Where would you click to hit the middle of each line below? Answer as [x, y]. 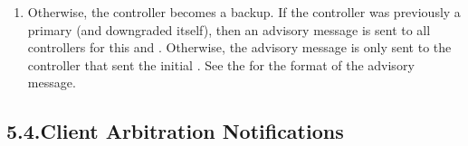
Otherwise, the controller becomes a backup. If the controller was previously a [244, 12]
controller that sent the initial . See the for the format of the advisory [221, 64]
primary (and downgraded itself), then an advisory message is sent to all [229, 29]
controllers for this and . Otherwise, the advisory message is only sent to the [239, 47]
